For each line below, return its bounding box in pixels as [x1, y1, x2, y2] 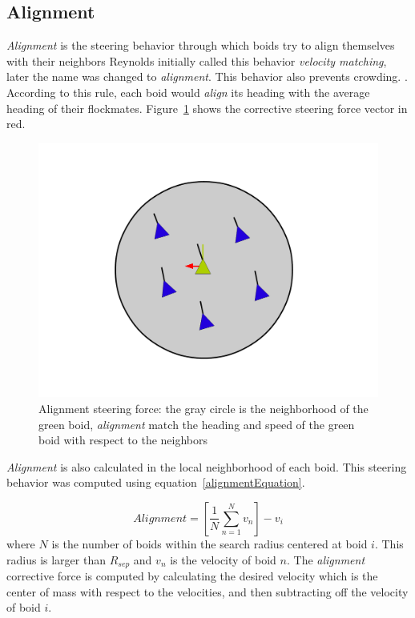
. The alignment [286, 551, 365, 568]
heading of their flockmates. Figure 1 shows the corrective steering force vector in [6, 99, 408, 116]
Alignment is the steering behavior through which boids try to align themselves [6, 37, 395, 54]
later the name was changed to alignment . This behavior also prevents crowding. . [6, 68, 408, 85]
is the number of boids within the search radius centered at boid [51, 535, 368, 552]
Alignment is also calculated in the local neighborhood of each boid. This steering [6, 458, 407, 475]
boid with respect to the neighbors [38, 431, 208, 448]
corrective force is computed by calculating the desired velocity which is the [6, 567, 378, 584]
